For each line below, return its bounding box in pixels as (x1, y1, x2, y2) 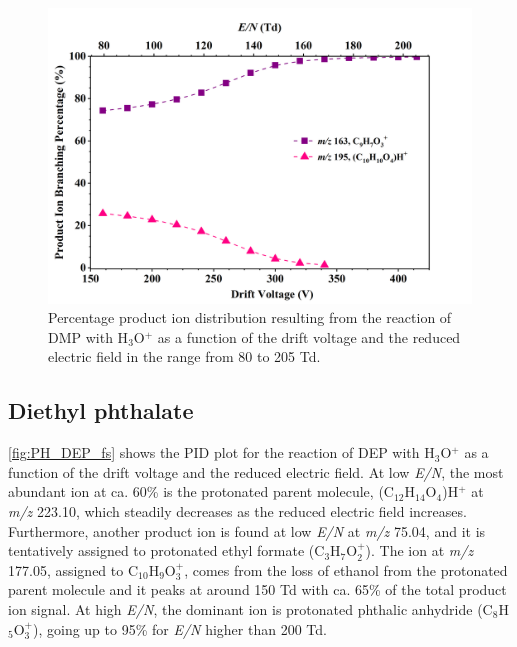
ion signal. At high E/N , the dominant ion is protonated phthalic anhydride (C (8, 598, 493, 619)
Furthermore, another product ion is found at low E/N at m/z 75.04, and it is (8, 520, 486, 541)
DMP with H (48, 326, 129, 347)
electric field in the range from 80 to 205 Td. (48, 346, 321, 367)
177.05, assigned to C (8, 559, 139, 580)
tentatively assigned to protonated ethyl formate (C (8, 540, 325, 561)
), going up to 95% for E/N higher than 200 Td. (33, 618, 327, 639)
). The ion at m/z (365, 540, 474, 561)
